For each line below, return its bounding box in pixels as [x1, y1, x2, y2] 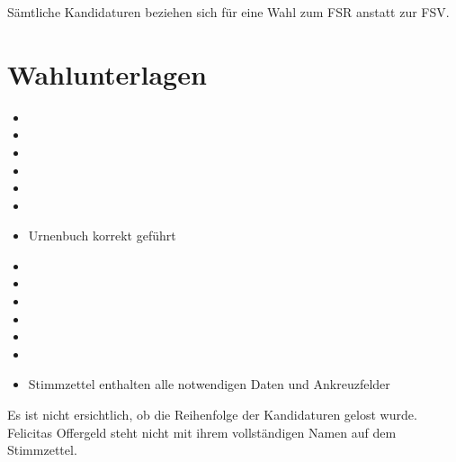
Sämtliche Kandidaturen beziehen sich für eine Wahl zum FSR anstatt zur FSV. [7, 3, 450, 21]
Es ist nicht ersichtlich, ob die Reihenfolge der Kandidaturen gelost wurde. [7, 405, 417, 424]
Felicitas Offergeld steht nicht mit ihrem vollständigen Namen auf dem [7, 422, 397, 441]
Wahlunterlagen [7, 55, 207, 92]
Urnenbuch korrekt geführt [28, 226, 176, 245]
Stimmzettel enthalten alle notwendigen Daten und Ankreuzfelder [28, 375, 390, 394]
